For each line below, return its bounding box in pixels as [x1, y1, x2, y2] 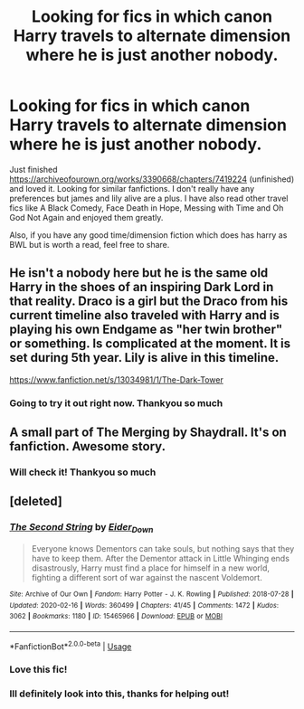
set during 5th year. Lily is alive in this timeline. [9, 350, 280, 365]
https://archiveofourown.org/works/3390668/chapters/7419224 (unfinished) [9, 174, 295, 184]
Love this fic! [9, 663, 68, 676]
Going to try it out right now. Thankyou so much [9, 396, 223, 409]
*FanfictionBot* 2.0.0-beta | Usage [9, 639, 132, 652]
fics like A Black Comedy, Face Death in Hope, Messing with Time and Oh [9, 202, 284, 213]
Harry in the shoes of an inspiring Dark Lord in [9, 279, 274, 295]
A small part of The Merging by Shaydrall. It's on [9, 425, 287, 440]
